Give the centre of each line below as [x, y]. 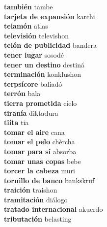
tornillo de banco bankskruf [49, 180]
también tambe [28, 6]
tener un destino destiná [44, 64]
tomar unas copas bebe [42, 161]
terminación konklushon [43, 74]
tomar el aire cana [34, 132]
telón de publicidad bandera [50, 45]
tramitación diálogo [36, 199]
